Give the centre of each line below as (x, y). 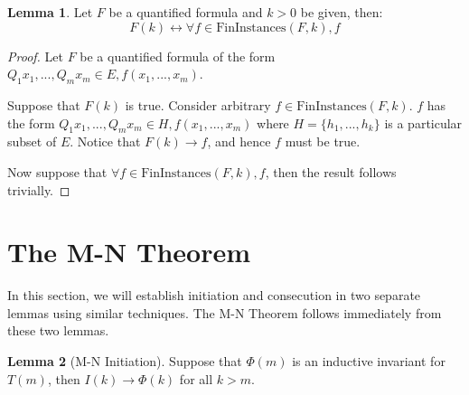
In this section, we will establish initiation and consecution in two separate (214, 295)
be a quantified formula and (186, 12)
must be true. (323, 141)
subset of (32, 141)
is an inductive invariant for (369, 361)
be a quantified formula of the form (178, 56)
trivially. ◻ (39, 189)
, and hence (239, 141)
